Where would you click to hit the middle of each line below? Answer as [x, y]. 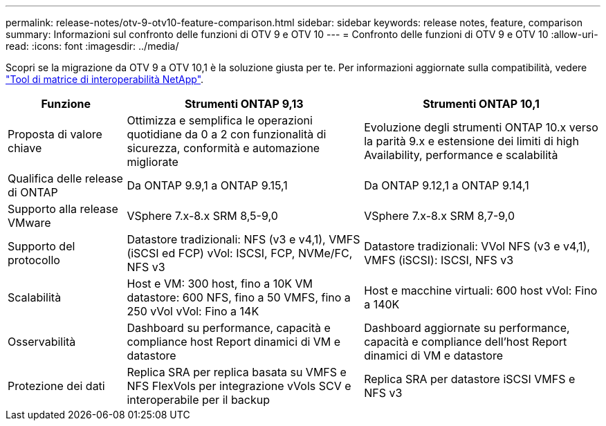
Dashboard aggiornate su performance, [467, 328]
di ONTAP [33, 192]
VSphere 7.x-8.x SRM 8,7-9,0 [440, 216]
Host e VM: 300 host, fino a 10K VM [220, 284]
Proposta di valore [55, 134]
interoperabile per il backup [198, 400]
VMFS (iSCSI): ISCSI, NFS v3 [439, 260]
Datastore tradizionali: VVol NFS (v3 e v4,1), [477, 246]
